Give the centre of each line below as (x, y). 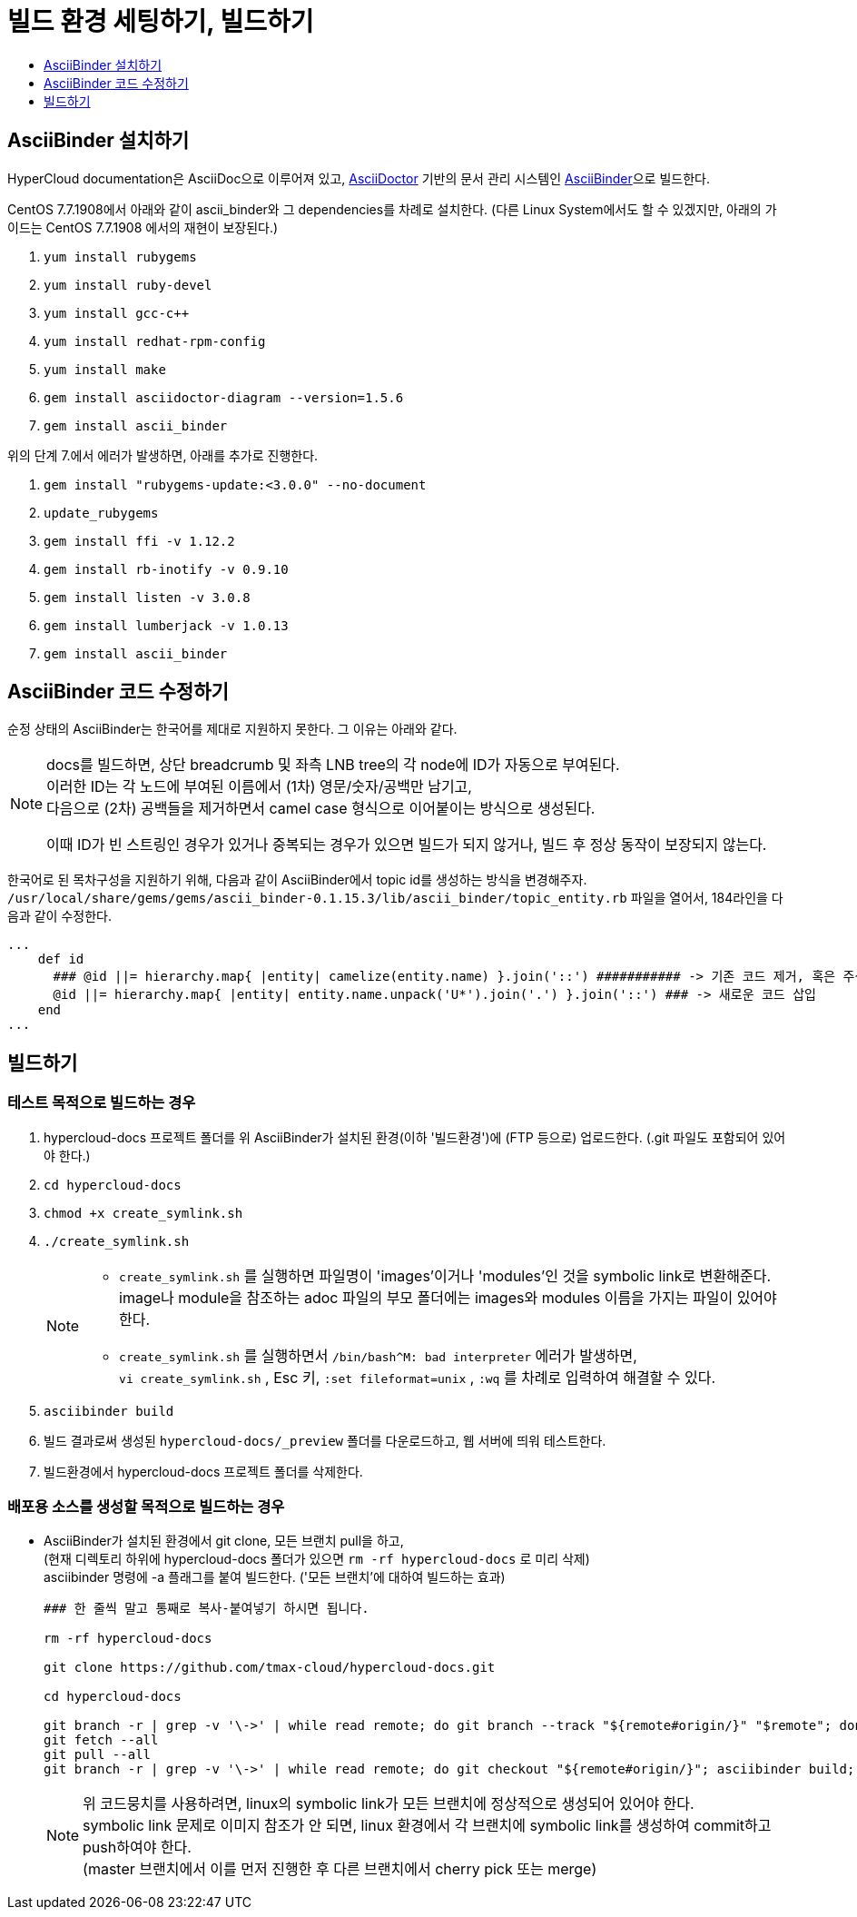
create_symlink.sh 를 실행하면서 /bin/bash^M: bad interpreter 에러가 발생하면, (378, 1355)
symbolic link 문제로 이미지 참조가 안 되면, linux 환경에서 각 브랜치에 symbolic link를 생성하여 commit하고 (427, 1826)
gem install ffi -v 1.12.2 (139, 541)
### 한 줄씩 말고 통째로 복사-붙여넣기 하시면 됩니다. (207, 1609)
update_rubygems (101, 513)
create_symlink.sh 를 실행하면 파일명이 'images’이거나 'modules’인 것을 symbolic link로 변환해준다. (445, 1275)
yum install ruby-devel (128, 285)
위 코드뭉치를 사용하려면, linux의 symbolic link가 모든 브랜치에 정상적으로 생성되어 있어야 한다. (389, 1804)
